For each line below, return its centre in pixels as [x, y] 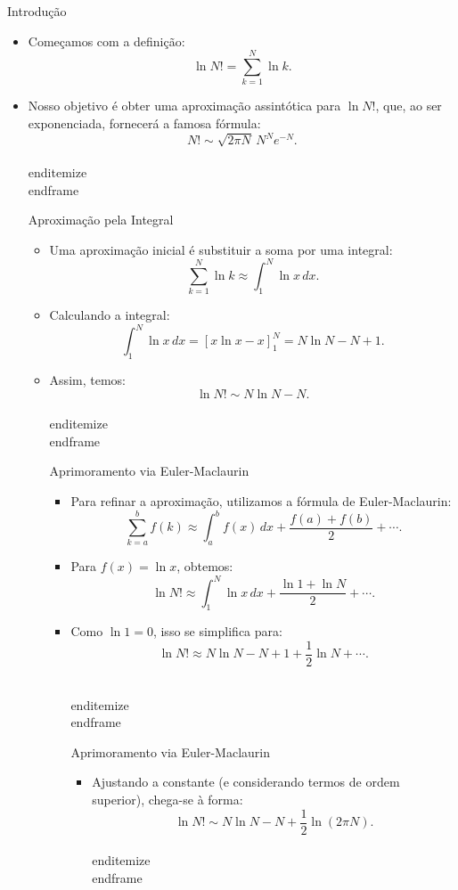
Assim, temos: [87, 380]
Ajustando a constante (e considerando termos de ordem [246, 782]
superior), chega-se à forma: [168, 799]
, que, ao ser [409, 106]
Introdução [37, 11]
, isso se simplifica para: [217, 631]
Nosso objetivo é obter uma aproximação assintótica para [184, 106]
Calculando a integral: [110, 315]
